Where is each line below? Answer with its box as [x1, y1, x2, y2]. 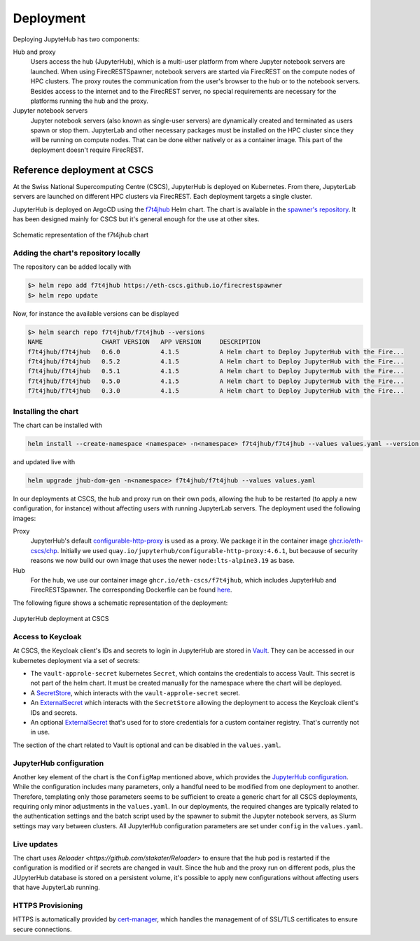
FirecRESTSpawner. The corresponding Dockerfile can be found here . [30, 585, 232, 594]
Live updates [13, 839, 58, 849]
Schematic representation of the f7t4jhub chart [13, 231, 148, 239]
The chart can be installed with [13, 421, 103, 429]
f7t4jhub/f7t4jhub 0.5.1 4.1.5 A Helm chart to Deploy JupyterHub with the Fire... [27, 368, 405, 375]
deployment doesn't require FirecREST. [30, 146, 143, 154]
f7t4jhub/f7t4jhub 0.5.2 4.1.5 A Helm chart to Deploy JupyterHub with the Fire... [27, 357, 405, 365]
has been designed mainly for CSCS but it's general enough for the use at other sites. [13, 214, 260, 223]
